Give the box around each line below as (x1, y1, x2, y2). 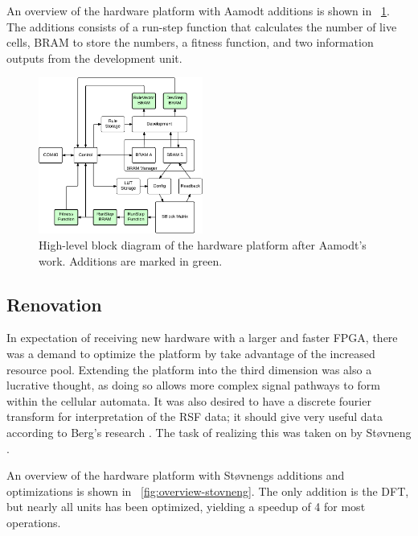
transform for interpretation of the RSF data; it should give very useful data (6, 408, 383, 425)
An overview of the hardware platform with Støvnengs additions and (6, 467, 345, 484)
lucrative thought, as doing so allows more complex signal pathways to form (6, 377, 380, 394)
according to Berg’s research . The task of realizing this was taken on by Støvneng (6, 423, 412, 440)
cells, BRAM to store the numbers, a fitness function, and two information (6, 34, 374, 51)
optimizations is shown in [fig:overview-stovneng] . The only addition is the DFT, (6, 482, 409, 499)
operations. (6, 513, 61, 530)
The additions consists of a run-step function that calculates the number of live (6, 18, 397, 35)
